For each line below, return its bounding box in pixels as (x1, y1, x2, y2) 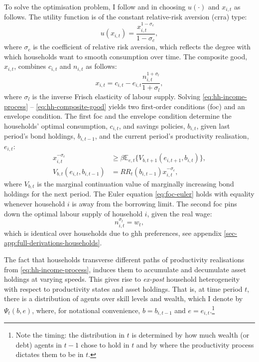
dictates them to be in (15, 349, 84, 360)
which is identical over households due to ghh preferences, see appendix (4, 227, 222, 238)
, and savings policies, (119, 120, 185, 131)
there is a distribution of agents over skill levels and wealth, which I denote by (4, 293, 243, 304)
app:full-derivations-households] (4, 237, 100, 248)
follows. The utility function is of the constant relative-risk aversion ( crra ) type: (4, 11, 247, 22)
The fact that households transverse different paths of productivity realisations (4, 254, 245, 265)
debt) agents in (15, 339, 62, 350)
